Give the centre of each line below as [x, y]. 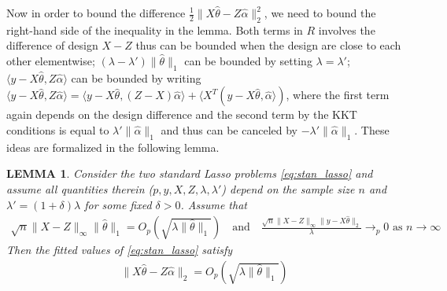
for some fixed [118, 204]
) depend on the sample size [288, 188]
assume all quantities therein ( [80, 188]
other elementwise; [51, 60]
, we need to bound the [320, 13]
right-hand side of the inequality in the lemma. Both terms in [155, 29]
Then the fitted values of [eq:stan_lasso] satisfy [120, 250]
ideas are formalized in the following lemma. [113, 147]
